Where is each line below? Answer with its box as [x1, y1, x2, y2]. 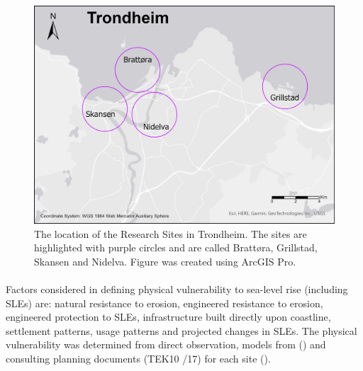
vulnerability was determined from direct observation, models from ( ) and [6, 337, 326, 352]
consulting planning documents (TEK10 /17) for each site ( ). [6, 351, 271, 365]
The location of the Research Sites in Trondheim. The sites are [34, 226, 307, 241]
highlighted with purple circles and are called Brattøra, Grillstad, [34, 240, 318, 255]
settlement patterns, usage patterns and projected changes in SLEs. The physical [6, 323, 357, 338]
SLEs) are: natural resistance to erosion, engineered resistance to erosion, [6, 295, 323, 310]
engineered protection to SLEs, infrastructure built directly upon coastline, [6, 309, 331, 324]
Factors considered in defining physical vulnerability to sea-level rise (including [6, 282, 348, 297]
